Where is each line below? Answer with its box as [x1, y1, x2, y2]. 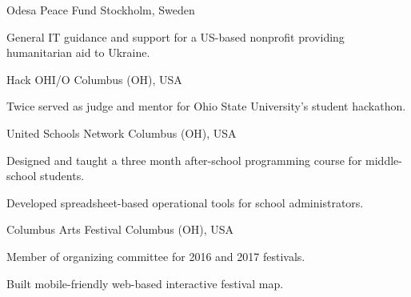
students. [40, 167, 85, 184]
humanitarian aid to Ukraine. [6, 44, 150, 61]
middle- [365, 151, 402, 168]
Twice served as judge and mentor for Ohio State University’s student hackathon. [6, 98, 406, 114]
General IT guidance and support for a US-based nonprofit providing [6, 28, 345, 45]
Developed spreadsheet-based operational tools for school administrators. [6, 194, 364, 211]
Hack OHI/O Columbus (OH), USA [6, 70, 182, 87]
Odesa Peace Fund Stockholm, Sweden [6, 2, 195, 18]
